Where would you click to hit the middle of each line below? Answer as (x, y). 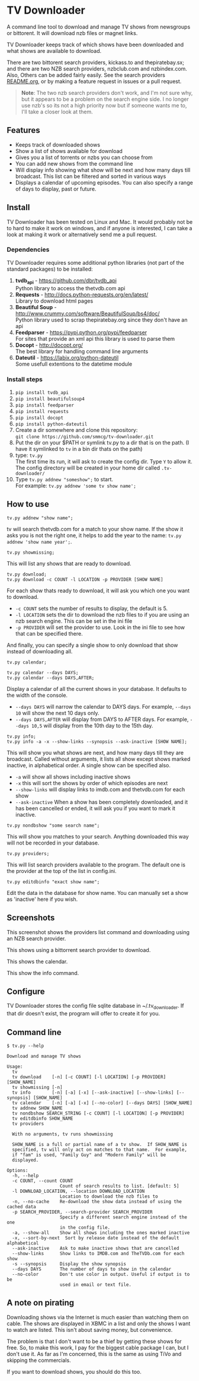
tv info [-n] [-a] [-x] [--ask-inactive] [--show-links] (93, 1093)
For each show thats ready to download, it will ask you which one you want (98, 591)
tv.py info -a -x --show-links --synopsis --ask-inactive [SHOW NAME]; (97, 742)
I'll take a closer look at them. (57, 112)
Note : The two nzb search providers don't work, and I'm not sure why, (107, 93)
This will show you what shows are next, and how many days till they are (95, 753)
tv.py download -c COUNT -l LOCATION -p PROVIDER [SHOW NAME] (85, 579)
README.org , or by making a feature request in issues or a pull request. (94, 81)
